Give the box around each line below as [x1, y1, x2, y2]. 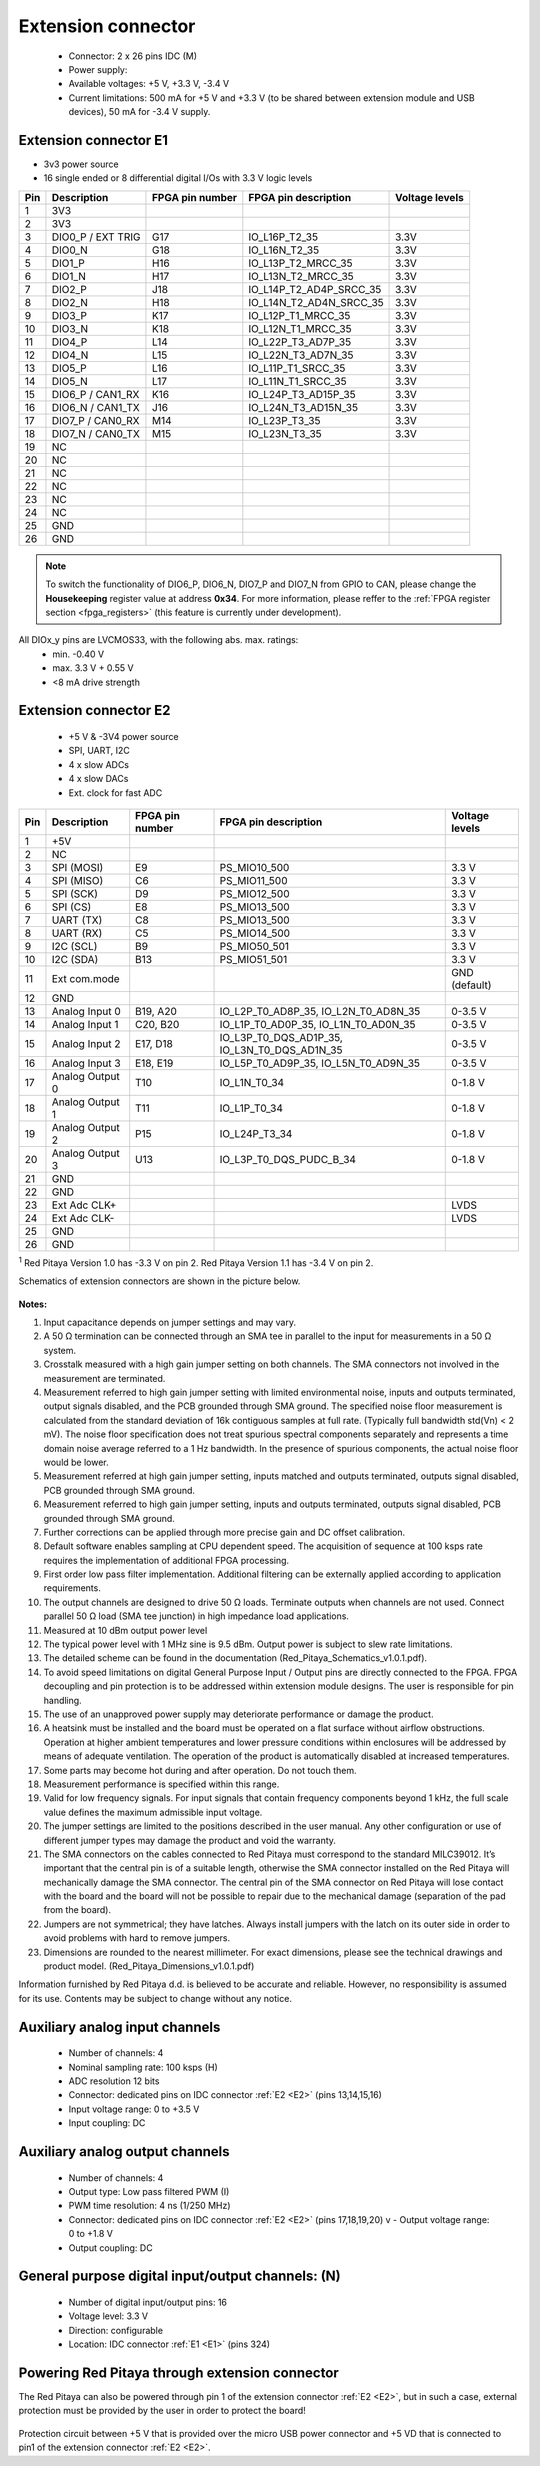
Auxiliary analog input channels [18, 2018, 221, 2035]
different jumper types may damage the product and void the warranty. [43, 1834, 337, 1846]
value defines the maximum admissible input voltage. [43, 1806, 263, 1818]
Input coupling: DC [68, 2117, 146, 2129]
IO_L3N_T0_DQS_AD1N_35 [219, 1043, 343, 1057]
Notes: [18, 1298, 48, 1310]
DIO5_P [51, 361, 87, 375]
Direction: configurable [68, 2324, 164, 2336]
